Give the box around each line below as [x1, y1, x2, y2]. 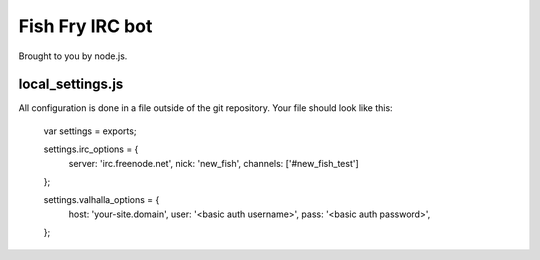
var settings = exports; [43, 125, 137, 137]
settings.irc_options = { [43, 143, 139, 155]
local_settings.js [18, 76, 124, 93]
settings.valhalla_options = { [43, 194, 160, 206]
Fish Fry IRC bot [18, 15, 153, 37]
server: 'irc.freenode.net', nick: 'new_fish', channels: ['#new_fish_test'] [68, 157, 359, 169]
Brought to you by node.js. [18, 50, 128, 62]
